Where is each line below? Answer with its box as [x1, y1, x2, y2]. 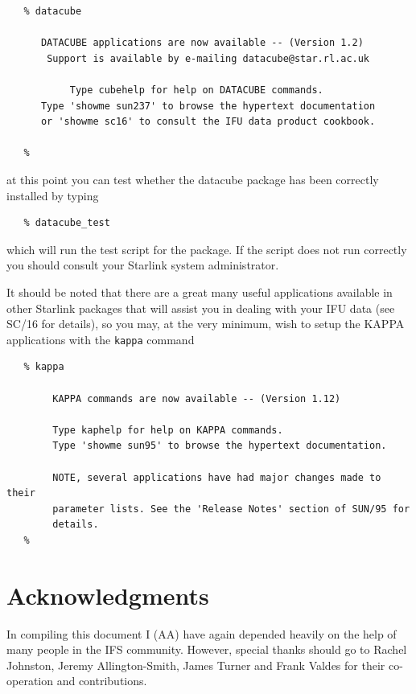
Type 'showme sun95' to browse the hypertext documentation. [52, 440, 387, 452]
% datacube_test [23, 217, 110, 229]
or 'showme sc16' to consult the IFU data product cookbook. [40, 116, 376, 128]
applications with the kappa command [6, 331, 195, 347]
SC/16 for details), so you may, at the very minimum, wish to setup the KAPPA [6, 315, 405, 332]
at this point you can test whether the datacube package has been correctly [6, 170, 379, 187]
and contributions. [56, 672, 147, 689]
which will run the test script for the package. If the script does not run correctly [6, 240, 407, 257]
